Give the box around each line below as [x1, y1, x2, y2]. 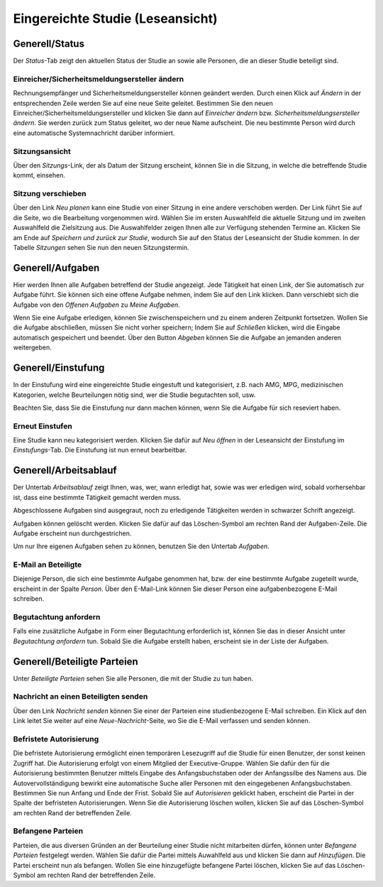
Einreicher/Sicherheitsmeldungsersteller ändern [13, 74, 184, 84]
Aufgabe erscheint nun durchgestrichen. [13, 529, 132, 538]
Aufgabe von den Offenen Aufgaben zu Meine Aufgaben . [13, 300, 180, 309]
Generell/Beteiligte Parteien [13, 655, 138, 668]
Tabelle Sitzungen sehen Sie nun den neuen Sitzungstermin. [13, 244, 189, 251]
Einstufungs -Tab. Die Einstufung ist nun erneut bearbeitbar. [13, 446, 187, 455]
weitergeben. [13, 343, 52, 352]
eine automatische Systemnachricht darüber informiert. [13, 129, 175, 137]
